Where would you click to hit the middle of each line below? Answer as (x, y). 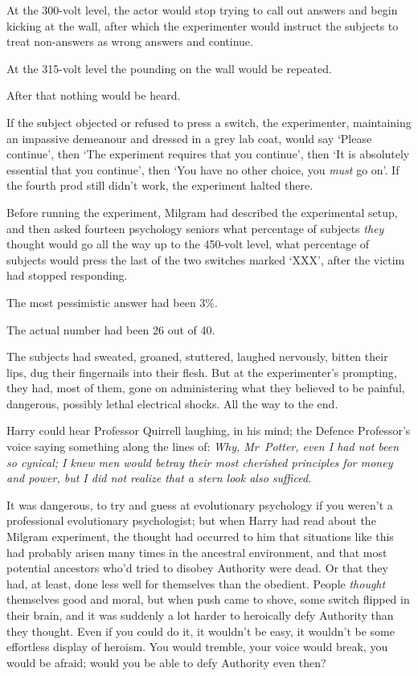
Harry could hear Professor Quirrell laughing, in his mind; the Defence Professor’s (209, 430)
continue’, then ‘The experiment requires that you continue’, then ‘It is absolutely (208, 154)
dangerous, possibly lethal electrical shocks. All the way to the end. (172, 403)
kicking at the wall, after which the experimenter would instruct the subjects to (203, 25)
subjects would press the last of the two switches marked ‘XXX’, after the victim (206, 259)
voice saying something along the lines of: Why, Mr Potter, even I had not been (203, 447)
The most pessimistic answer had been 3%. (112, 302)
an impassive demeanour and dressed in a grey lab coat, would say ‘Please (189, 138)
